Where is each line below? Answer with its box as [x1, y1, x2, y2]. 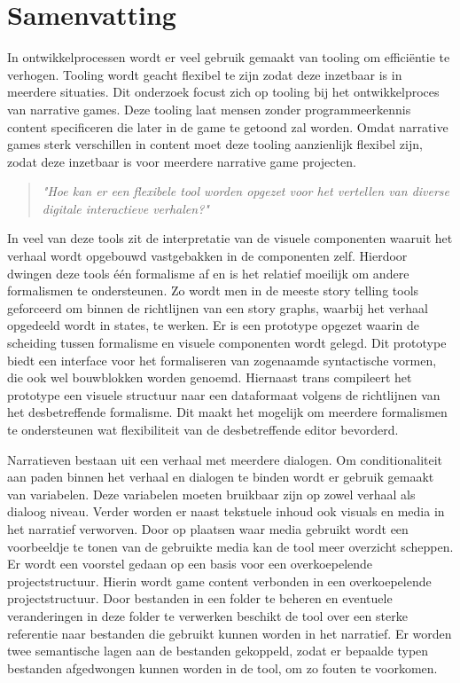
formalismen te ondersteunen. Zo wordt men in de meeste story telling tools [7, 281, 419, 300]
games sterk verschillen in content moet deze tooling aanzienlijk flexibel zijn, [7, 135, 423, 153]
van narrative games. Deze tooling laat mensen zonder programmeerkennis [7, 99, 411, 118]
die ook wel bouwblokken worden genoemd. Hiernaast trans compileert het [7, 368, 412, 387]
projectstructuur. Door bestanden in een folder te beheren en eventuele [7, 589, 393, 608]
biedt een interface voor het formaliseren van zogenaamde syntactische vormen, [7, 350, 437, 369]
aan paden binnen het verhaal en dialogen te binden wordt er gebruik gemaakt [7, 467, 434, 486]
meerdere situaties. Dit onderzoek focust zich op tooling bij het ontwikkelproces [7, 82, 440, 101]
